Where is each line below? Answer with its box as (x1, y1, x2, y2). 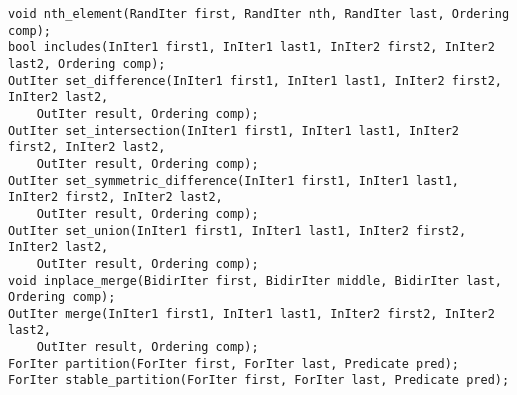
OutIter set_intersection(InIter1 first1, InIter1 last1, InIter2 (8, 123, 460, 138)
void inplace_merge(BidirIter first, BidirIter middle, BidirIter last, (8, 273, 502, 288)
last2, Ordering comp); (8, 56, 166, 71)
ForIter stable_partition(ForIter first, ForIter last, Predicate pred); (8, 373, 510, 388)
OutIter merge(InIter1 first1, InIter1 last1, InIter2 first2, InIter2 (8, 306, 495, 321)
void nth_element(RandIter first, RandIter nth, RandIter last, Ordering (8, 7, 510, 21)
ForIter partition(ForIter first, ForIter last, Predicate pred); (8, 356, 460, 371)
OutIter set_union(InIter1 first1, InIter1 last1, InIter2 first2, (8, 223, 467, 238)
